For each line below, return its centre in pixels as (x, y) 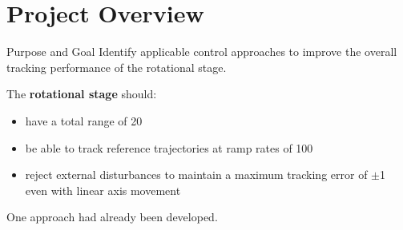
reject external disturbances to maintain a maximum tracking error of (196, 174)
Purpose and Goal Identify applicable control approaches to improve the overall (202, 52)
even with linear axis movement (103, 190)
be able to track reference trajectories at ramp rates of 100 (169, 147)
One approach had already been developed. (112, 217)
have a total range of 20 (84, 120)
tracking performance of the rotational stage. (117, 67)
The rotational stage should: (82, 94)
